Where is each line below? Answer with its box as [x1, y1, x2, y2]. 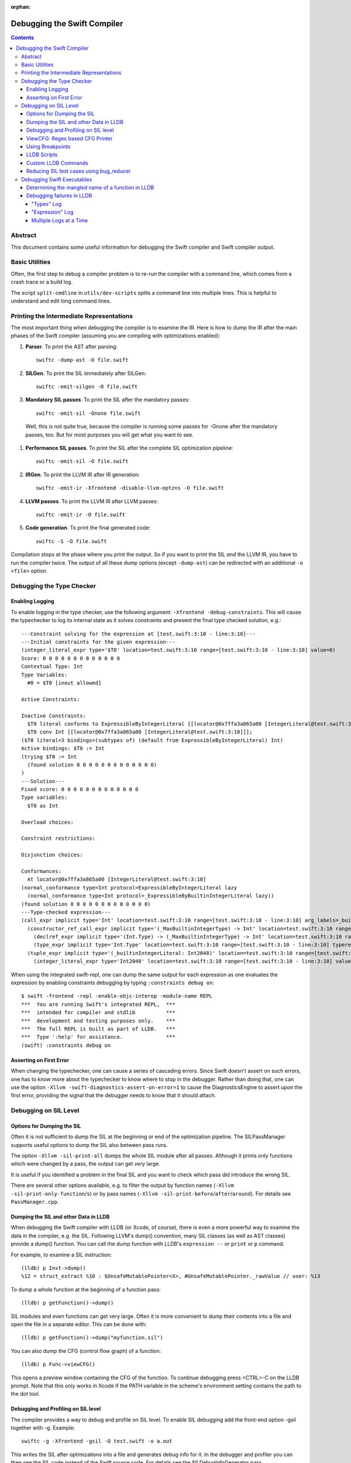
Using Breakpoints [26, 143, 71, 150]
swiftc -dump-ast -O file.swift [36, 357, 129, 363]
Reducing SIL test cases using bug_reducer [26, 167, 131, 175]
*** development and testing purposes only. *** [21, 1017, 175, 1024]
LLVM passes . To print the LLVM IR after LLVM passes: [25, 497, 159, 504]
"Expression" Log [31, 208, 74, 216]
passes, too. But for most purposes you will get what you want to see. [25, 431, 194, 438]
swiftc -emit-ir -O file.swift [36, 511, 126, 518]
